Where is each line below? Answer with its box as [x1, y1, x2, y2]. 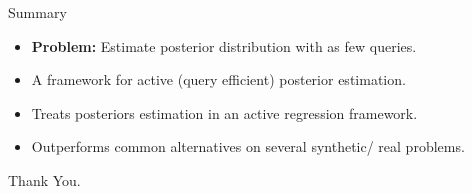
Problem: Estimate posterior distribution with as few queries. [31, 35, 417, 56]
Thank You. [8, 169, 81, 190]
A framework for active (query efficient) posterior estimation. [31, 69, 406, 90]
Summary [8, 2, 67, 22]
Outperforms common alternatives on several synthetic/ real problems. [31, 136, 465, 157]
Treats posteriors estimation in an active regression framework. [31, 102, 418, 123]
